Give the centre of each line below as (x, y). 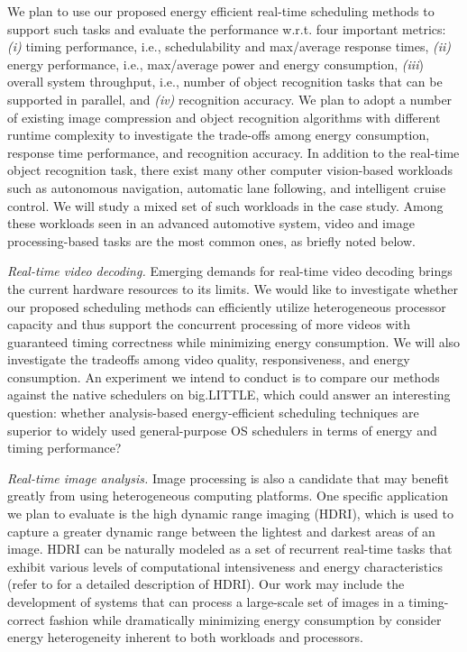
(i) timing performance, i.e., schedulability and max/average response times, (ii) (229, 46)
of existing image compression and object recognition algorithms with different (224, 117)
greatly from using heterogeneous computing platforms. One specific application (228, 496)
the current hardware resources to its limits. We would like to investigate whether (233, 288)
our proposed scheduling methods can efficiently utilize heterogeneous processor (227, 306)
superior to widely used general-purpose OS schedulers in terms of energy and (222, 430)
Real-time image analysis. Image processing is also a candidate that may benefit (228, 478)
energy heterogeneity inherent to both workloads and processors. (185, 637)
